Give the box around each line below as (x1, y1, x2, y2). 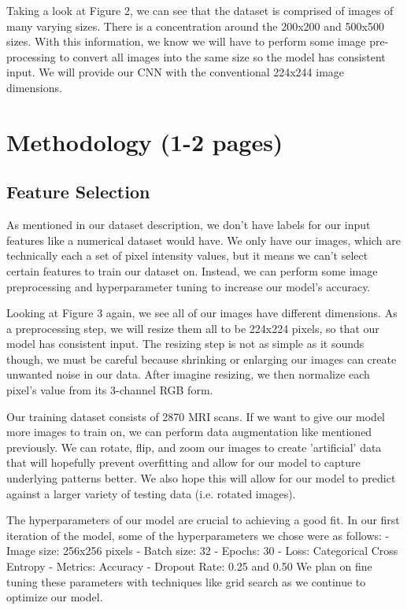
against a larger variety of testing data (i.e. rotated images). (6, 485, 296, 501)
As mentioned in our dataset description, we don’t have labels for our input (6, 216, 371, 233)
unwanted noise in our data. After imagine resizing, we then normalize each (6, 366, 370, 383)
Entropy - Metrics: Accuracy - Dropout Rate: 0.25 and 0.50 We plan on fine (6, 558, 372, 575)
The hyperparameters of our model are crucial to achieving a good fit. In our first (6, 512, 400, 528)
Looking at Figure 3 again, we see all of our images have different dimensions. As (6, 305, 398, 321)
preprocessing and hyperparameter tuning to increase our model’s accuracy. (6, 278, 371, 294)
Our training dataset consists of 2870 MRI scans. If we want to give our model (6, 408, 386, 424)
